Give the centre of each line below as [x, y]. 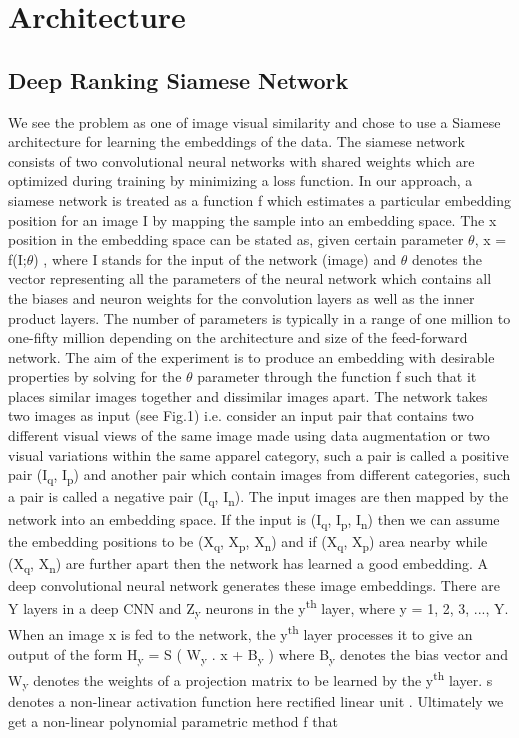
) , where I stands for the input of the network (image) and [214, 258]
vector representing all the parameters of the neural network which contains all [250, 278]
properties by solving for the [95, 376]
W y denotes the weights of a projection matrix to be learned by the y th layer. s [250, 679]
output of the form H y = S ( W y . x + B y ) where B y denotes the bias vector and [258, 655]
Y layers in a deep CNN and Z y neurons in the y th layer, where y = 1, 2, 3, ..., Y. [258, 608]
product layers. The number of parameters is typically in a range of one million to [259, 317]
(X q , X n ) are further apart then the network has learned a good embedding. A [248, 564]
